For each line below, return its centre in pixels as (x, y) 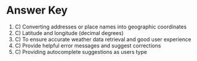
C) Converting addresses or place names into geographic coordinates (101, 27)
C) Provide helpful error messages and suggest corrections (88, 46)
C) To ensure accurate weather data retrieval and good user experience (103, 39)
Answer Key (37, 10)
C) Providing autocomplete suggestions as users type (81, 52)
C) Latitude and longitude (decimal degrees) (69, 33)
